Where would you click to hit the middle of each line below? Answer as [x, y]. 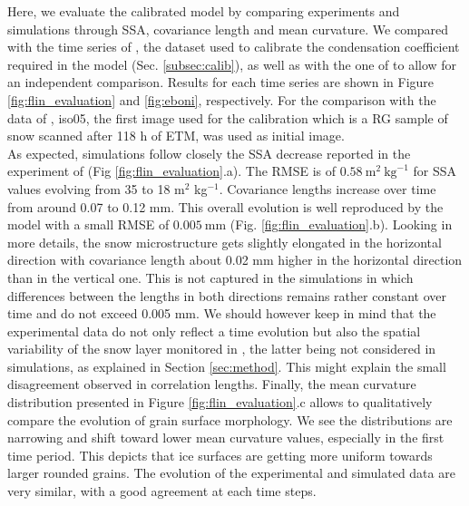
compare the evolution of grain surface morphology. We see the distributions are [230, 419]
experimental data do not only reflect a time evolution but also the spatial [214, 331]
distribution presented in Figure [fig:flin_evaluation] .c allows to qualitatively [220, 402]
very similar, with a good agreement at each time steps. [162, 491]
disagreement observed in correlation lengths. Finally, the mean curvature [212, 384]
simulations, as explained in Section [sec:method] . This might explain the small [227, 366]
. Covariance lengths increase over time [327, 188]
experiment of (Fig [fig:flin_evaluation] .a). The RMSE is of [172, 171]
